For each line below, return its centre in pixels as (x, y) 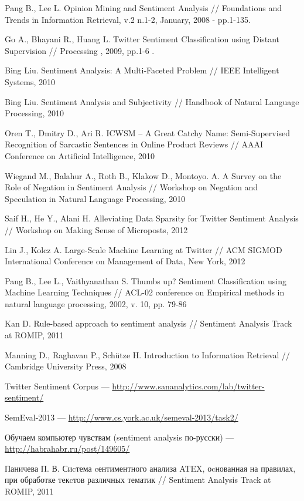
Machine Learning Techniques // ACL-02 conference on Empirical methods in (145, 292)
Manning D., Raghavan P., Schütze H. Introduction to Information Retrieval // (148, 354)
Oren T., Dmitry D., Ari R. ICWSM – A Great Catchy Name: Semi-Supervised (148, 132)
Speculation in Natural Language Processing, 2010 (95, 198)
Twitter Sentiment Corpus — (57, 386)
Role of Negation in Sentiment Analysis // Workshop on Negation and (131, 187)
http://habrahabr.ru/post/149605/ (67, 448)
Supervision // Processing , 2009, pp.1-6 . (80, 50)
